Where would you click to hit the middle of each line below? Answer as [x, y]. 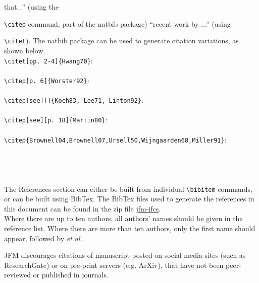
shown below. [25, 50]
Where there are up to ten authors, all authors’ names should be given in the [123, 218]
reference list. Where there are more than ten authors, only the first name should [130, 228]
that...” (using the [32, 7]
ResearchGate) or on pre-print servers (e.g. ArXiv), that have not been [114, 265]
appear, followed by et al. [43, 238]
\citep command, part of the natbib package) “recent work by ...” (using [117, 23]
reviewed [17, 275]
